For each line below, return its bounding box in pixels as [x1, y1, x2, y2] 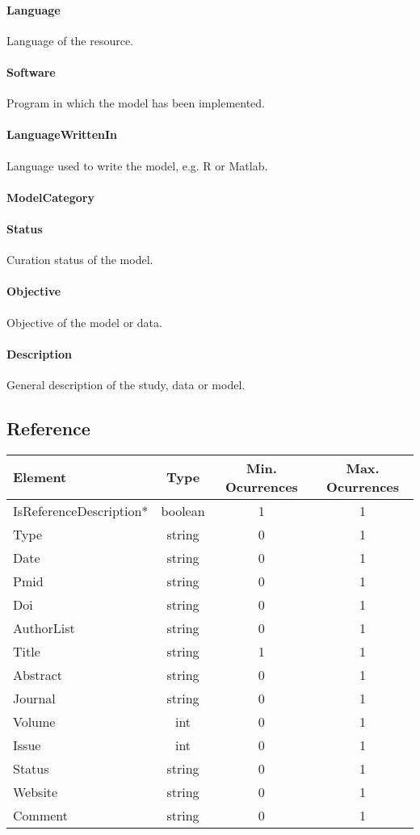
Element [13, 468, 67, 487]
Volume [13, 711, 56, 731]
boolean [161, 501, 205, 520]
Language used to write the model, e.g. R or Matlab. [6, 157, 268, 174]
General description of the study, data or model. [6, 376, 246, 392]
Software [6, 63, 56, 80]
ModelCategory [6, 188, 94, 205]
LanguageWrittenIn [6, 126, 118, 143]
